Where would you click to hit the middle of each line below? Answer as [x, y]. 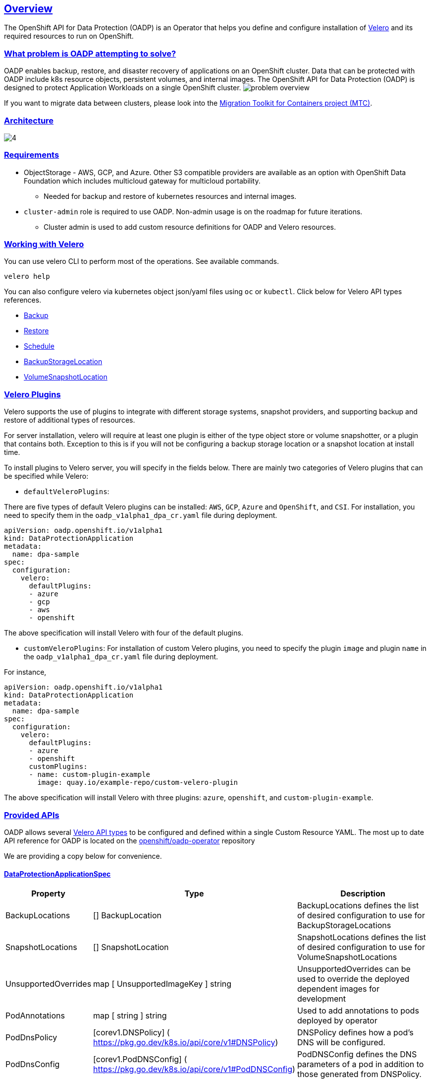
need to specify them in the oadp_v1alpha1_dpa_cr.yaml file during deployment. [141, 515]
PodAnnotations [35, 1016]
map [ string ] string [130, 1016]
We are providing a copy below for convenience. [83, 856]
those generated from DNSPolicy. [359, 1074]
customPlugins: [58, 767]
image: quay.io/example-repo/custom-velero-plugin [138, 783]
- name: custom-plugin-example [90, 775]
